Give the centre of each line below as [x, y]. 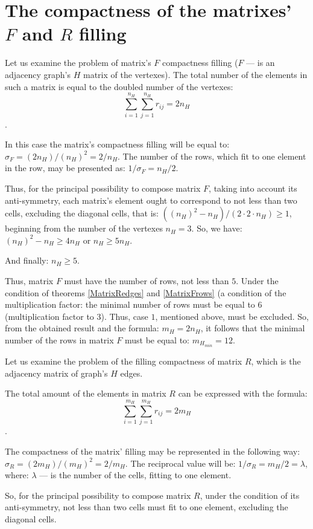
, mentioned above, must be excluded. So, [232, 316]
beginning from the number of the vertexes [84, 228]
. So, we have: [217, 228]
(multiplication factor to [49, 316]
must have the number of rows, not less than [147, 280]
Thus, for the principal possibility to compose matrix [103, 188]
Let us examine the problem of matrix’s [78, 63]
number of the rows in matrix [59, 339]
